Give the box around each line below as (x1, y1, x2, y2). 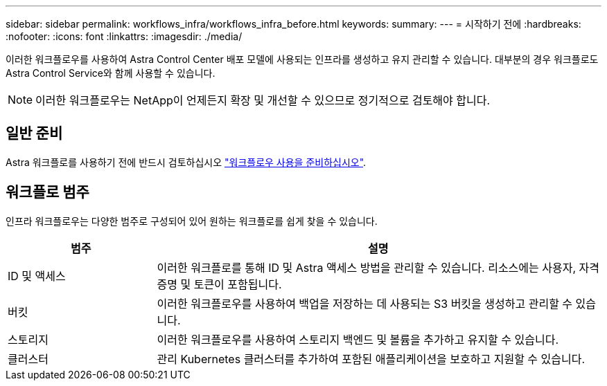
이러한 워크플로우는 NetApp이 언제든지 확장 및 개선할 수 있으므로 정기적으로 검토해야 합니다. (35, 93, 491, 107)
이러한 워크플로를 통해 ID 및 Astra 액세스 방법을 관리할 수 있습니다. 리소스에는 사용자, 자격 (157, 260, 599, 275)
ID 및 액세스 (8, 268, 66, 283)
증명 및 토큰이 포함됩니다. (157, 277, 282, 291)
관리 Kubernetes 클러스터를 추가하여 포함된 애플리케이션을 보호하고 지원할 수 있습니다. (157, 351, 586, 366)
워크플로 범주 (6, 183, 89, 201)
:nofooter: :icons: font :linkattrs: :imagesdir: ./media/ (6, 30, 243, 42)
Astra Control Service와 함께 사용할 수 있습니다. (6, 67, 215, 79)
